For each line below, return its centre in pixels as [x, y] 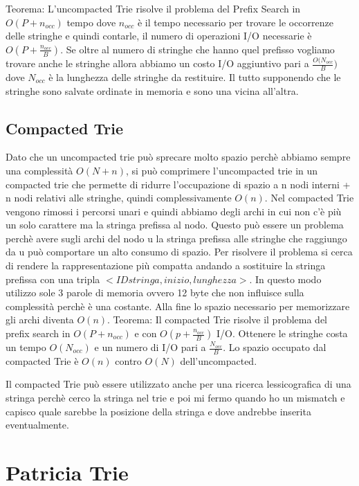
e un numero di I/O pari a [150, 347]
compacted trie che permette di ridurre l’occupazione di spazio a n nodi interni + [178, 184]
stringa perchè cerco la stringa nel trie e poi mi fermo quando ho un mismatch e [175, 398]
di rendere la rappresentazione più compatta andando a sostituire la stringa [166, 265]
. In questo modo [285, 279]
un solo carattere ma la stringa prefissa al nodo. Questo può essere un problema [175, 225]
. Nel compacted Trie [309, 198]
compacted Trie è [42, 360]
